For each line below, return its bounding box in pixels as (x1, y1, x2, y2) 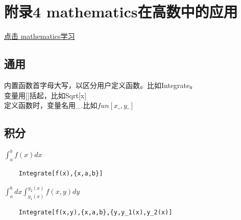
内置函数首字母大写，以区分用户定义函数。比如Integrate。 (4, 79, 197, 90)
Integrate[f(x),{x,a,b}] (18, 170, 103, 178)
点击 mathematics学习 (4, 31, 75, 41)
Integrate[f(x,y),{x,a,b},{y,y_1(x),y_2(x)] (18, 208, 173, 216)
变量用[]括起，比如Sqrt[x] (4, 90, 87, 100)
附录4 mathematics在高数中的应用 (4, 1, 238, 22)
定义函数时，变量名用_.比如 (4, 100, 98, 111)
